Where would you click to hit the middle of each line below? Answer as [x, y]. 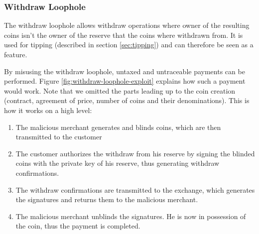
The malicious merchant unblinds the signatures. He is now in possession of [131, 216]
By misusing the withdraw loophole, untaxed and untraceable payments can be [125, 71]
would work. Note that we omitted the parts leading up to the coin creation [120, 90]
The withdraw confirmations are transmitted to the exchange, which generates [135, 189]
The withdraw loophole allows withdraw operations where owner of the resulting [127, 25]
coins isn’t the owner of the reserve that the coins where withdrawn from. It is [124, 35]
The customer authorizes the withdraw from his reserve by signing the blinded [135, 153]
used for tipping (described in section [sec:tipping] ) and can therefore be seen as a [129, 45]
